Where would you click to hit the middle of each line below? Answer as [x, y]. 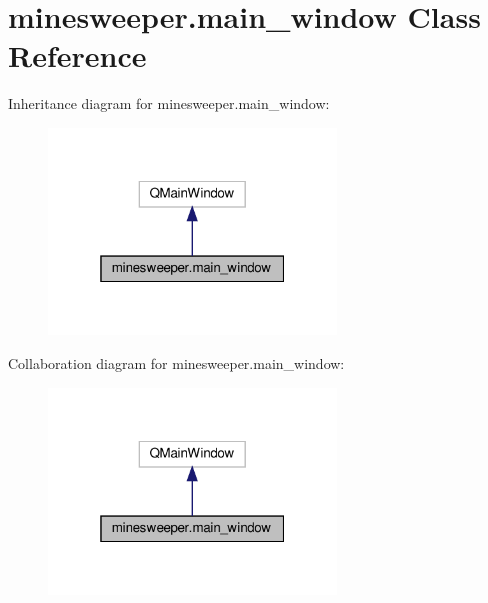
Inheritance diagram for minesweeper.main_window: [169, 103]
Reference [77, 55]
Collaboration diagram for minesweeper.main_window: [176, 363]
